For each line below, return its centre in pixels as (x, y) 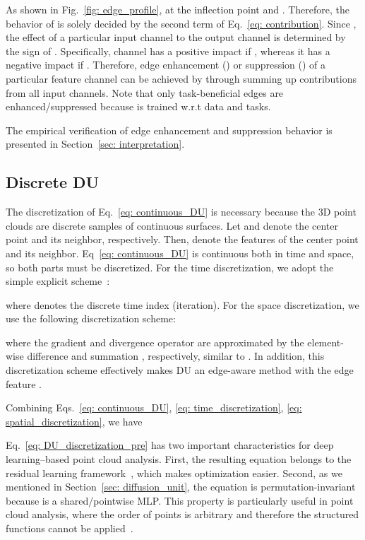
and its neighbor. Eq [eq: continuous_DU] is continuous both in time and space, (180, 253)
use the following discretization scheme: (91, 318)
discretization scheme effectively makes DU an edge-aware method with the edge (180, 370)
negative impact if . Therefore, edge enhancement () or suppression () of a (166, 65)
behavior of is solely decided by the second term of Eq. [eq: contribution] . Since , (181, 23)
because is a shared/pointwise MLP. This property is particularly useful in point (180, 500)
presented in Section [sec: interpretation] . (95, 144)
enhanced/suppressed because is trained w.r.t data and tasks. (138, 106)
